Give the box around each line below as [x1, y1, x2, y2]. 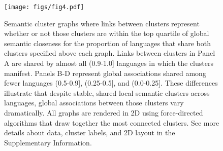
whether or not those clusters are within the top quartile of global [4, 28, 209, 39]
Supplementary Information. [4, 137, 92, 147]
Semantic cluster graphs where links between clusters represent [4, 18, 200, 28]
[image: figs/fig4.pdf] [4, 4, 84, 11]
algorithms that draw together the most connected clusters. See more [4, 117, 219, 128]
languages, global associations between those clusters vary [4, 97, 184, 108]
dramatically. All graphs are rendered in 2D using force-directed [4, 107, 203, 118]
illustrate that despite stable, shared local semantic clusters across [4, 87, 210, 98]
